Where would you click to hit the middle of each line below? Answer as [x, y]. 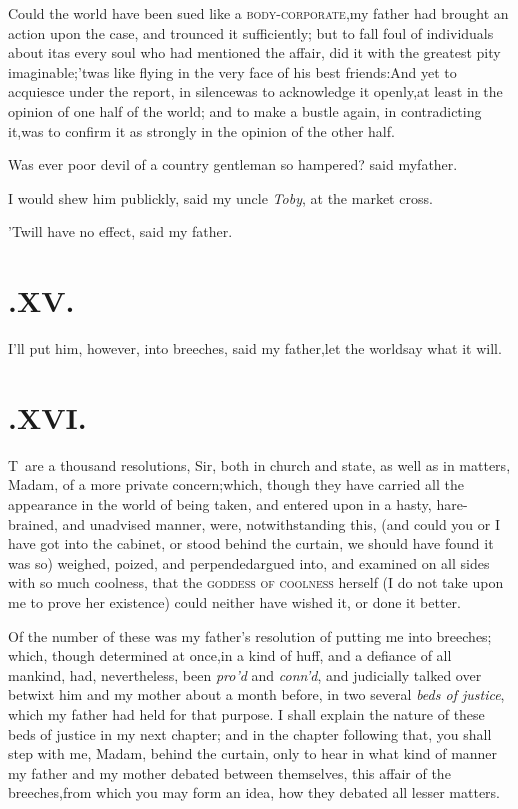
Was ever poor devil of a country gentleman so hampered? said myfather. [233, 164]
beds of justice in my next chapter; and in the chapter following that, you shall [250, 733]
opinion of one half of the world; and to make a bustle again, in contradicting [245, 110]
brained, [33, 523]
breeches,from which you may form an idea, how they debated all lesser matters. [254, 792]
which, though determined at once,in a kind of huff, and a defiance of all [230, 655]
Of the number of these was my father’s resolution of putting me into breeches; [250, 635]
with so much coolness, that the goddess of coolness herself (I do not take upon [256, 582]
